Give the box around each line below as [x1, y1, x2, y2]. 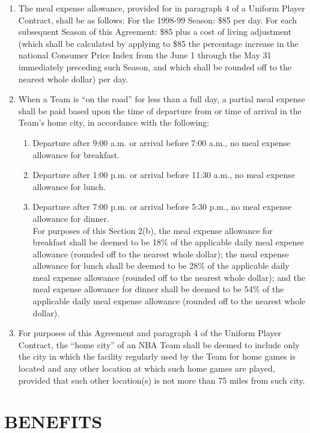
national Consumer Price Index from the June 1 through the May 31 [18, 49, 272, 61]
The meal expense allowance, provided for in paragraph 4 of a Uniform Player [18, 2, 305, 14]
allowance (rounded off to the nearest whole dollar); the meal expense [32, 247, 289, 260]
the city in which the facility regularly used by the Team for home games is [18, 350, 296, 363]
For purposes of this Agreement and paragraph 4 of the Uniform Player [18, 327, 282, 339]
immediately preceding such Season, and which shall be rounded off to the [18, 60, 291, 73]
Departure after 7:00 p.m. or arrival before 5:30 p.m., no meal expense [32, 200, 291, 213]
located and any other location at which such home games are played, [18, 362, 275, 375]
